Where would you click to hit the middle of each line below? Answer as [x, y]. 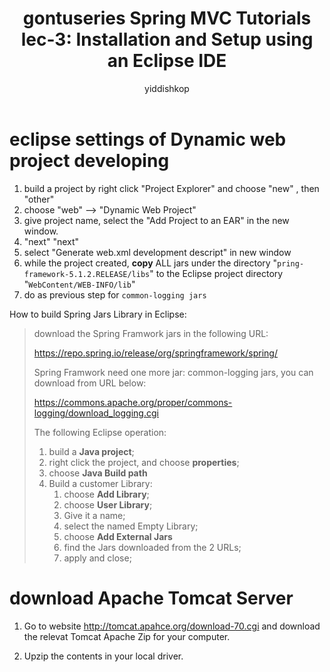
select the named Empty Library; [131, 526]
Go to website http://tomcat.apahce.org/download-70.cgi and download [172, 626]
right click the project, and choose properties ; [144, 462]
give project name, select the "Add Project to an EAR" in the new [156, 220]
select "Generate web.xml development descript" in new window [157, 252]
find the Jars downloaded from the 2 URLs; [152, 547]
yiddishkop [167, 88]
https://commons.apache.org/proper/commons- [133, 402]
